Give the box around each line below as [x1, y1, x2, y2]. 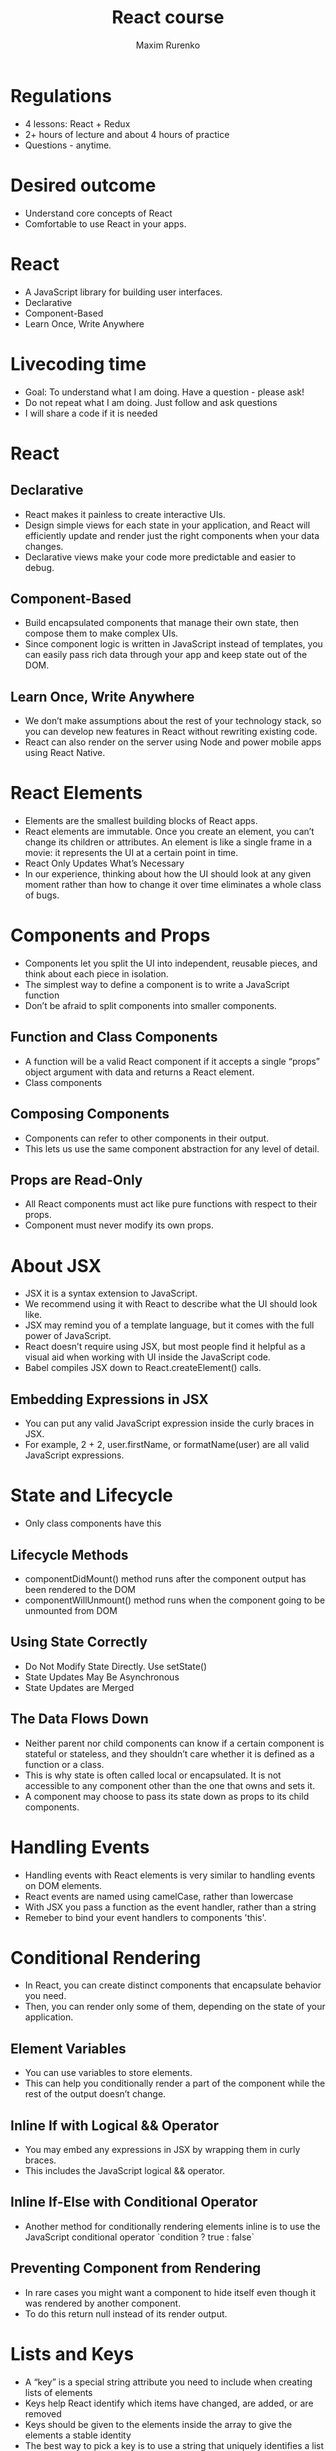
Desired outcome [10, 174, 157, 196]
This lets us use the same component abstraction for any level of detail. [24, 1142, 320, 1155]
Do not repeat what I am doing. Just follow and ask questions [24, 396, 278, 408]
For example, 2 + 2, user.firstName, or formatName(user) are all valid [24, 1439, 310, 1451]
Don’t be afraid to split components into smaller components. [24, 1000, 277, 1011]
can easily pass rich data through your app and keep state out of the [24, 649, 308, 661]
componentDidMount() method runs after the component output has [24, 1572, 307, 1585]
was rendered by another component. [24, 2297, 182, 2309]
